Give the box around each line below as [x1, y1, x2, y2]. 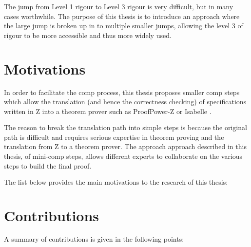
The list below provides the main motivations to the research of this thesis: [4, 177, 228, 187]
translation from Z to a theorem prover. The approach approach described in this [4, 141, 247, 152]
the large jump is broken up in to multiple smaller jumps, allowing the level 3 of [4, 20, 243, 31]
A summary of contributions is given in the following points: [4, 233, 184, 244]
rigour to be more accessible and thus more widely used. [4, 30, 172, 40]
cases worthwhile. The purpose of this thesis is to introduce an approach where [4, 11, 240, 21]
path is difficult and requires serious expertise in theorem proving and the [4, 132, 224, 142]
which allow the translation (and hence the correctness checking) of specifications [4, 96, 247, 107]
